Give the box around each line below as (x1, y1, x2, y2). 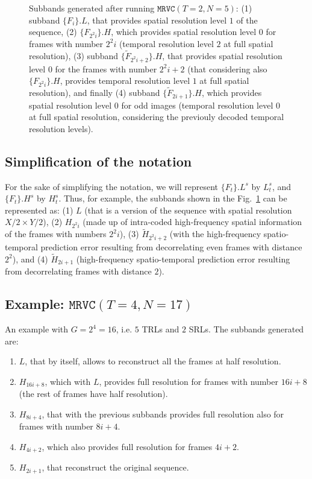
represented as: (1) (5, 203, 73, 216)
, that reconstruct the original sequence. (42, 461, 189, 474)
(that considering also (187, 62, 267, 75)
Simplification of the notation (5, 151, 192, 170)
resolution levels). (29, 122, 93, 135)
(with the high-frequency (169, 227, 261, 240)
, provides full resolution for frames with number (99, 375, 278, 387)
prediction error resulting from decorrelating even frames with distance (40, 241, 302, 253)
